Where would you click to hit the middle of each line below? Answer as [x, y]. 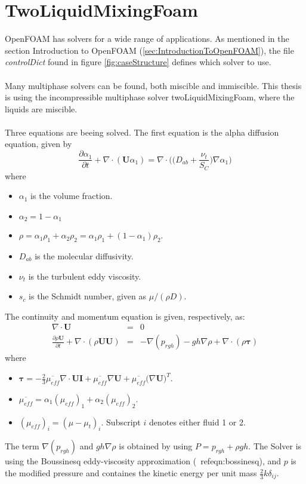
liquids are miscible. [41, 108]
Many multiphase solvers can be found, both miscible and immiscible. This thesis [153, 85]
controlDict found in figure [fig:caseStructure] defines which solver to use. [138, 62]
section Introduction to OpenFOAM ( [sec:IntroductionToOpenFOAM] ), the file [149, 50]
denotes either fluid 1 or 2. [197, 422]
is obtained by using [156, 446]
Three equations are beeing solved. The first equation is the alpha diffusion [142, 132]
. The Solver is [275, 446]
